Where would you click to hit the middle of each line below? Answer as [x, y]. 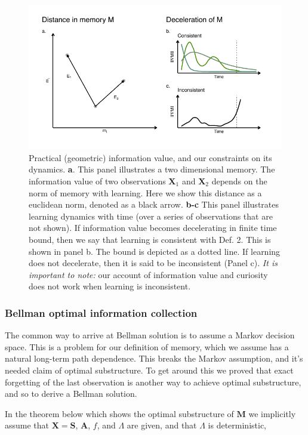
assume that [27, 425]
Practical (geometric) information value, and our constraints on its [150, 157]
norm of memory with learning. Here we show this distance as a [145, 192]
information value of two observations [97, 181]
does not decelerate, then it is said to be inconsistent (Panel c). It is [153, 263]
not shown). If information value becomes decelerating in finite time [153, 228]
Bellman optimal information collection [101, 312]
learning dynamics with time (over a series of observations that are [151, 216]
